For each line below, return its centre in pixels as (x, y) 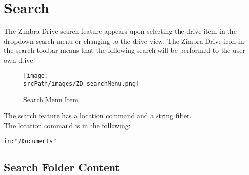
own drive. (20, 59)
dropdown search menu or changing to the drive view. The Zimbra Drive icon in (124, 40)
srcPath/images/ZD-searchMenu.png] (81, 84)
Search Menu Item (51, 99)
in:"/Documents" (30, 141)
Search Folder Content (62, 166)
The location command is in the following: (67, 125)
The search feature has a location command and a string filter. (98, 116)
